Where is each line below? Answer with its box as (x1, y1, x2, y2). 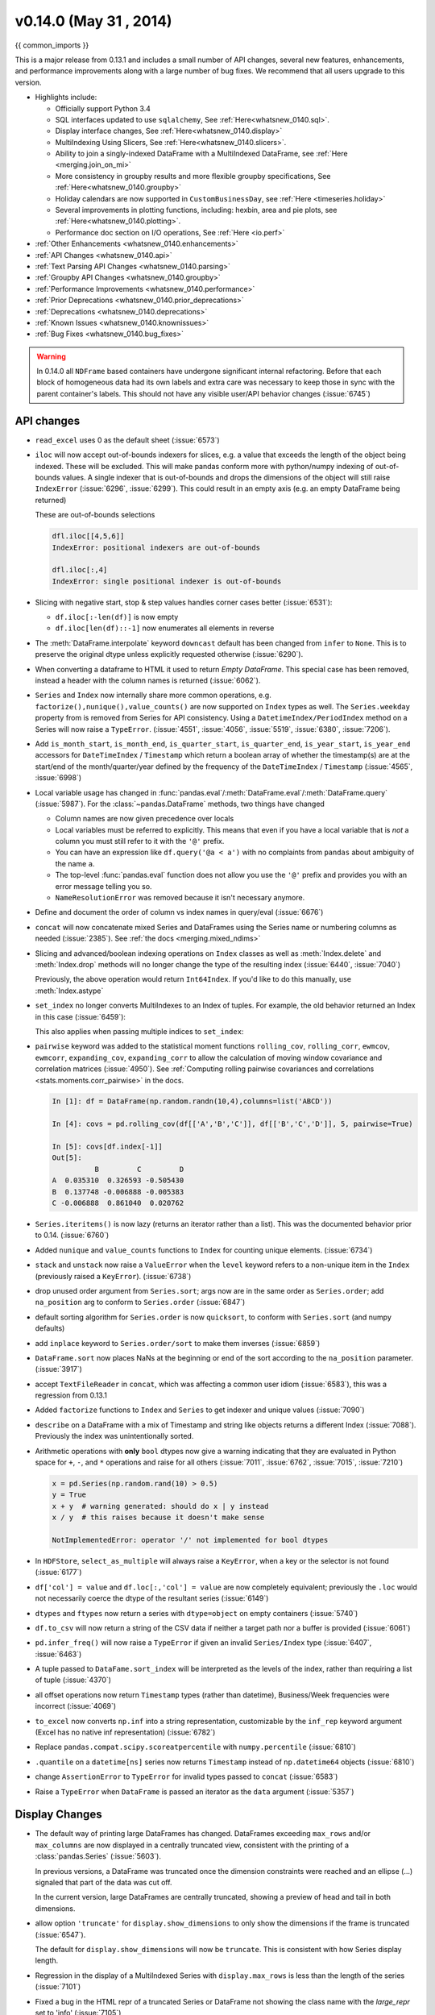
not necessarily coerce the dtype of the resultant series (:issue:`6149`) (35, 1593, 269, 1603)
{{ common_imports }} (14, 40, 89, 50)
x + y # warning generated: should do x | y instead (52, 1502, 269, 1510)
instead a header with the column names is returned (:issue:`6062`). (35, 675, 261, 685)
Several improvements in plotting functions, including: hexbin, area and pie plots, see (55, 206, 338, 215)
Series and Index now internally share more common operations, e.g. (35, 690, 271, 700)
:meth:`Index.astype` (35, 986, 104, 995)
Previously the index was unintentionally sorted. (35, 1431, 194, 1441)
